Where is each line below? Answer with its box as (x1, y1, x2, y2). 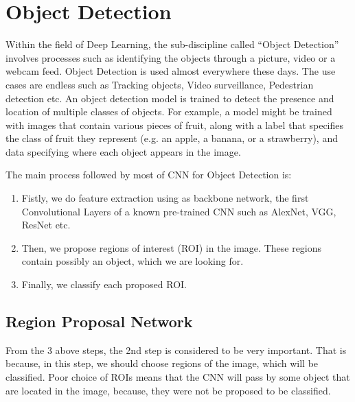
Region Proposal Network (5, 311, 193, 332)
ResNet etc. (21, 217, 71, 232)
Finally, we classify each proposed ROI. (21, 277, 187, 292)
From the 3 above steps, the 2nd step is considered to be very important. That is (5, 342, 347, 357)
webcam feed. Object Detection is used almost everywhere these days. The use (5, 64, 336, 78)
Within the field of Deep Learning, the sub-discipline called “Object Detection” (5, 37, 339, 51)
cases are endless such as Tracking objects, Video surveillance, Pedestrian (5, 77, 314, 91)
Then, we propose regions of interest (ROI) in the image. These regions (21, 240, 322, 255)
